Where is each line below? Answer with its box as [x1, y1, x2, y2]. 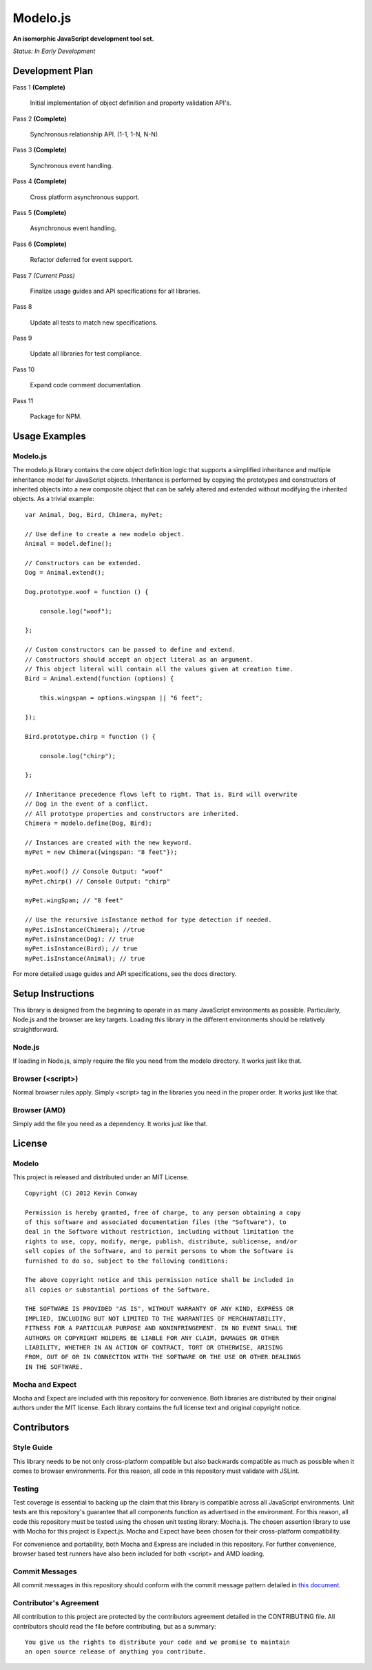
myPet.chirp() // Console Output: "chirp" [25, 877, 171, 885]
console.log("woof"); [39, 607, 113, 615]
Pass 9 [12, 334, 32, 343]
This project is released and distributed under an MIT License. [12, 1173, 189, 1181]
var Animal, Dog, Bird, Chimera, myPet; [25, 511, 163, 518]
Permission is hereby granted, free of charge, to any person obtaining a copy [25, 1208, 301, 1216]
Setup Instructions [12, 988, 94, 999]
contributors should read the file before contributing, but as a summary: [12, 1622, 216, 1630]
